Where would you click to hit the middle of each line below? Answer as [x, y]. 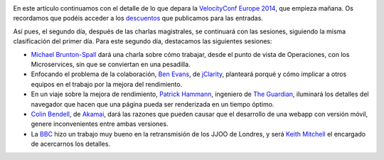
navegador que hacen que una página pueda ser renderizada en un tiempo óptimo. [153, 104]
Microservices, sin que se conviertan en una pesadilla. [111, 64]
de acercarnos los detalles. [70, 144]
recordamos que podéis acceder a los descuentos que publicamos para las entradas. [138, 18]
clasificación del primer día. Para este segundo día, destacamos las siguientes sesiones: [143, 41]
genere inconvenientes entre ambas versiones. [100, 124]
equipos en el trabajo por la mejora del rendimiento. [107, 84]
